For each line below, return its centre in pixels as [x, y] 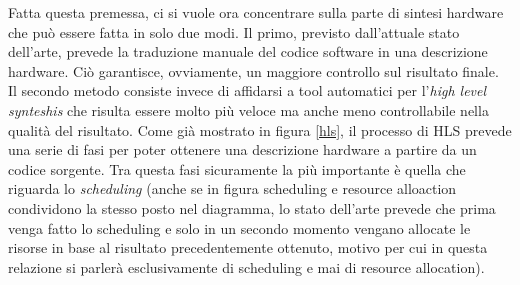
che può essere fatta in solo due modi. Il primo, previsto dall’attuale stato [234, 31]
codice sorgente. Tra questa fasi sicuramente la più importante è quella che [237, 168]
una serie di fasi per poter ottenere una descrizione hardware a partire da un [242, 149]
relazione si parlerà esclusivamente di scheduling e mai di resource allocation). [246, 266]
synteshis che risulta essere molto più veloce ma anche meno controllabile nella [248, 109]
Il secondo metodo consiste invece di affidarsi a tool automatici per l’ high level [247, 90]
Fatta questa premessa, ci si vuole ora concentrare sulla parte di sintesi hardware [256, 12]
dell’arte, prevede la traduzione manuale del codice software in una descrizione [248, 51]
